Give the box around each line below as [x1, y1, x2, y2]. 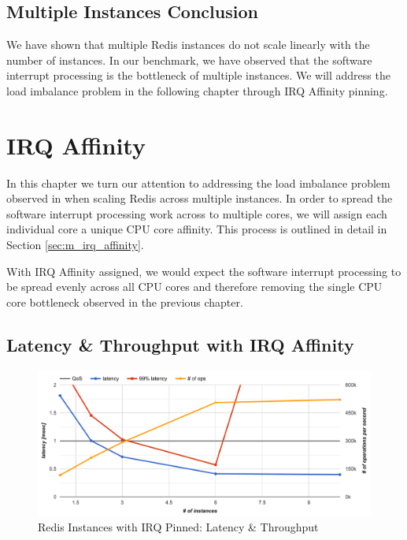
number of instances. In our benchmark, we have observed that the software [6, 51, 372, 68]
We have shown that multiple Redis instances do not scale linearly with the [6, 36, 370, 53]
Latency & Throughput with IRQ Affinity [6, 332, 354, 356]
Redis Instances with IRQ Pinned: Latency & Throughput [38, 519, 319, 535]
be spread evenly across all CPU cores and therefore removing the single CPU [6, 278, 383, 295]
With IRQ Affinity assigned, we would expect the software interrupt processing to [6, 263, 401, 279]
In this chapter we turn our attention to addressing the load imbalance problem [6, 174, 390, 191]
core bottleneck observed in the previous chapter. [6, 293, 243, 310]
